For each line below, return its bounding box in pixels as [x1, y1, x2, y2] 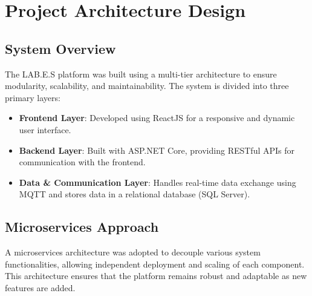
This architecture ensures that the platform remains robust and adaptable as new [5, 269, 307, 282]
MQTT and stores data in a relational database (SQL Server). [19, 188, 250, 200]
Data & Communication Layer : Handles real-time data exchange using [19, 176, 296, 188]
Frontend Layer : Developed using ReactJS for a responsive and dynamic [19, 111, 295, 124]
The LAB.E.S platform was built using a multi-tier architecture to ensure [5, 67, 277, 80]
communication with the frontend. [19, 156, 146, 168]
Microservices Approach [5, 217, 159, 236]
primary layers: [5, 91, 60, 104]
